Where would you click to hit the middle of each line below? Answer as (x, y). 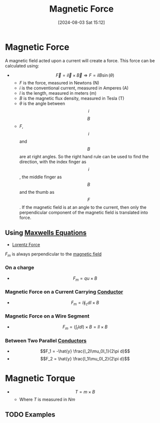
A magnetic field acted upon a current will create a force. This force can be (80, 60)
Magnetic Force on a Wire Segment (47, 316)
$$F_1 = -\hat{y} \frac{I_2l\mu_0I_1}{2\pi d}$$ (85, 351)
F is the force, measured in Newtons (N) (59, 83)
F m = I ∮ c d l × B (85, 303)
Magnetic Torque (40, 379)
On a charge (20, 268)
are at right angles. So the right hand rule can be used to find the (84, 156)
